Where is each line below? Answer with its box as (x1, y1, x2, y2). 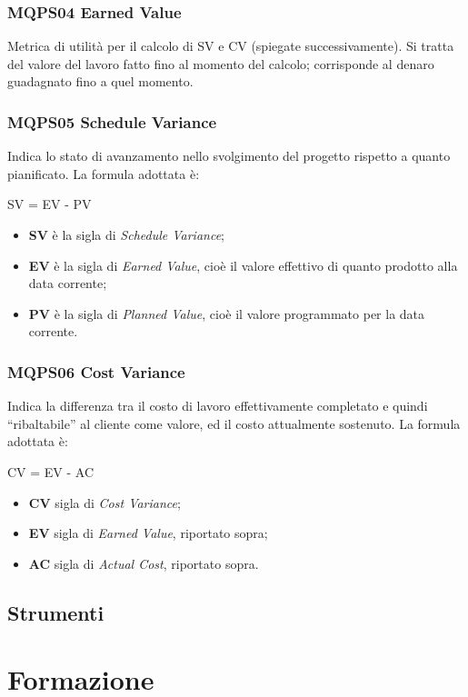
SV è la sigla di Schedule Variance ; (28, 225, 225, 244)
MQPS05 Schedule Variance (7, 110, 217, 133)
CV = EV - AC (7, 462, 95, 481)
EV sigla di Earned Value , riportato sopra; (28, 523, 268, 543)
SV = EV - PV (7, 194, 92, 214)
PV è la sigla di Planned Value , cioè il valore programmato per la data (28, 304, 425, 323)
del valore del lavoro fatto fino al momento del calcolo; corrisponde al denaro (7, 54, 434, 73)
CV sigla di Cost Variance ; (28, 493, 181, 512)
